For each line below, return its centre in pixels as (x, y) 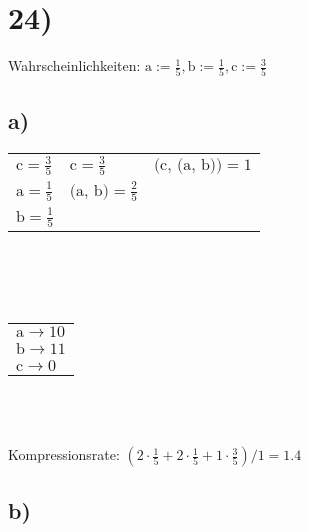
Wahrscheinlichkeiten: (74, 65)
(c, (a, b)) (188, 164)
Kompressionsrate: (64, 454)
